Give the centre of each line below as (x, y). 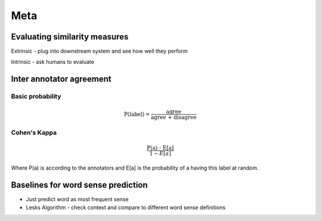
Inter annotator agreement (61, 79)
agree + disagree (174, 117)
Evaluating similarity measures (70, 37)
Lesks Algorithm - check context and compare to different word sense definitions (126, 208)
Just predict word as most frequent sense (77, 199)
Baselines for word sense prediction (80, 185)
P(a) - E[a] (160, 148)
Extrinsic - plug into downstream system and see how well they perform (99, 51)
